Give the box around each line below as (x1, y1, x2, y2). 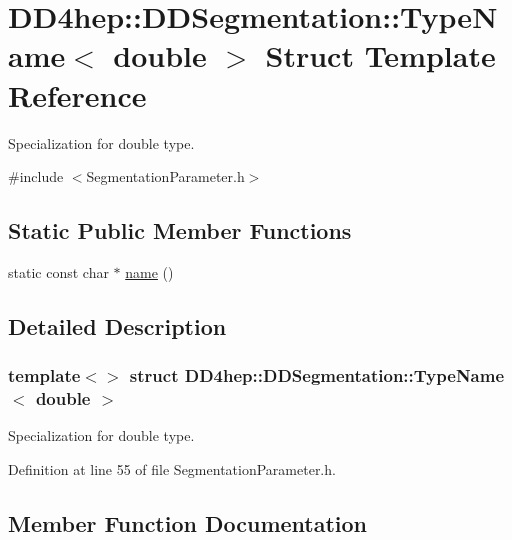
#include (8, 166, 64, 187)
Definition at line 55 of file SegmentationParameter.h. (8, 459, 336, 479)
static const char (8, 261, 109, 282)
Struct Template (265, 35, 496, 76)
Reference (8, 74, 147, 115)
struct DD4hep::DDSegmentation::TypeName (129, 363, 505, 388)
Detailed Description (8, 310, 227, 341)
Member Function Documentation (8, 507, 368, 538)
